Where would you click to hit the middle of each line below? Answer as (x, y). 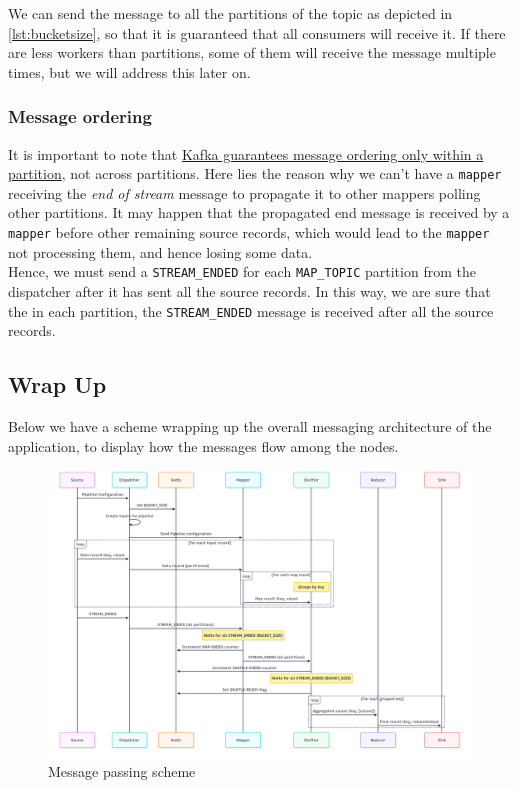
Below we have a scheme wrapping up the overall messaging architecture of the (250, 425)
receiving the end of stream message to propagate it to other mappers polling (244, 192)
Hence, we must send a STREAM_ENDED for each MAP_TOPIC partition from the (242, 271)
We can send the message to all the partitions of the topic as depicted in (230, 13)
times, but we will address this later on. (129, 71)
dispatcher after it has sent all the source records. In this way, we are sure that (249, 290)
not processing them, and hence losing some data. (160, 251)
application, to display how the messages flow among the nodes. (203, 445)
